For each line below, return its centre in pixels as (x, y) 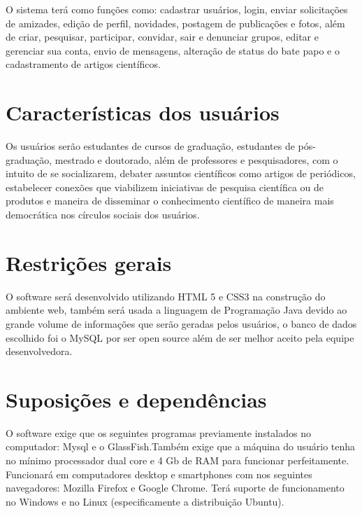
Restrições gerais (89, 262)
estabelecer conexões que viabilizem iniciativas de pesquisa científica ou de (165, 187)
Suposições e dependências (136, 399)
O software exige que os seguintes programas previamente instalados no (158, 432)
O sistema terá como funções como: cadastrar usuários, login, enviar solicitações (177, 9)
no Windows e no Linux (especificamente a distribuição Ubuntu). (145, 501)
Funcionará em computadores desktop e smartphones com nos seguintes (159, 474)
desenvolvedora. (39, 351)
